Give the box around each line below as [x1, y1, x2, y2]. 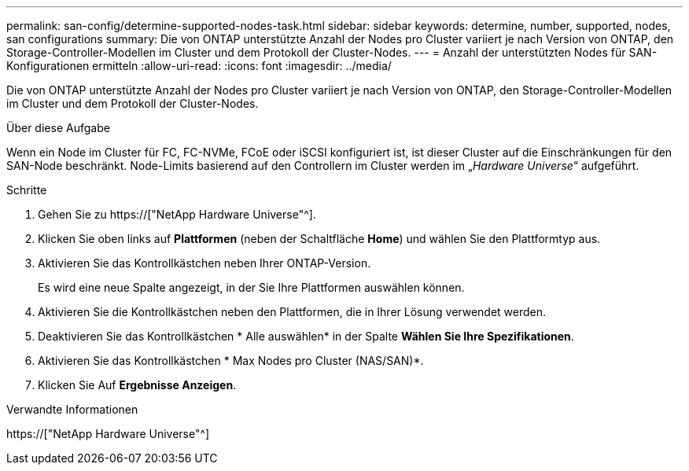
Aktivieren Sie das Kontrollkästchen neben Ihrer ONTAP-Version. [38, 256, 371, 270]
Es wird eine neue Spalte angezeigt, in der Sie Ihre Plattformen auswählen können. [38, 281, 465, 294]
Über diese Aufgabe [6, 121, 110, 134]
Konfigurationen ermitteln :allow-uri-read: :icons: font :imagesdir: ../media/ [6, 59, 392, 72]
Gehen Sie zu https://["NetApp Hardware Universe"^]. [38, 208, 316, 221]
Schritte [6, 183, 47, 197]
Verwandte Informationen [6, 403, 138, 416]
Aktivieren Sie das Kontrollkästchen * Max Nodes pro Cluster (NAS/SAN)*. [38, 354, 424, 367]
